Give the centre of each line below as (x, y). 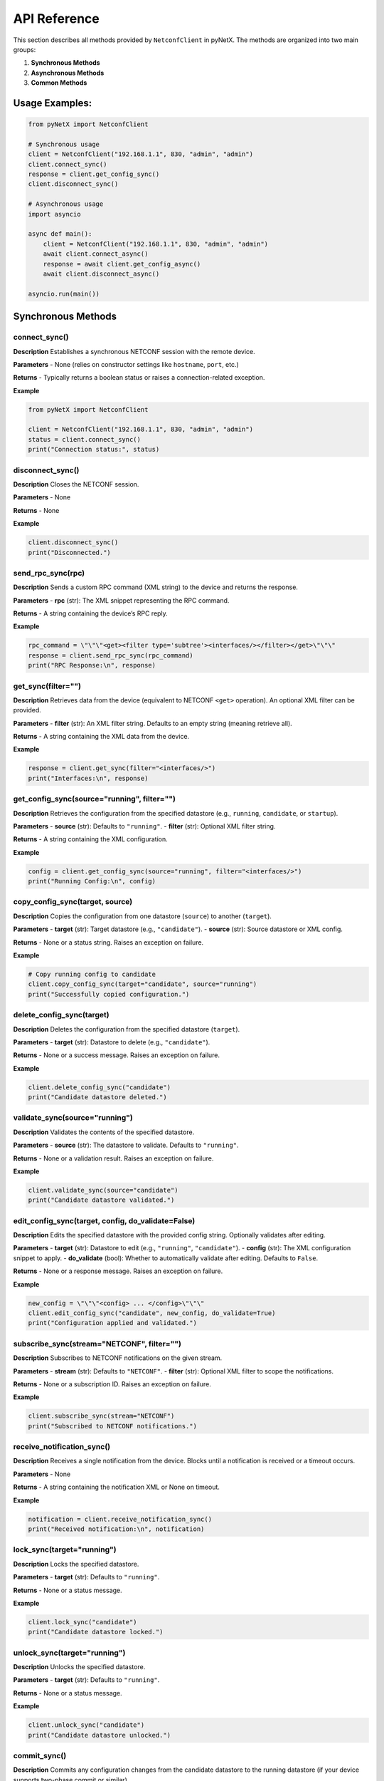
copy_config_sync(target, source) (73, 902)
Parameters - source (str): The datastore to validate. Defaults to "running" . (126, 1145)
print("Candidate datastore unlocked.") (99, 1735)
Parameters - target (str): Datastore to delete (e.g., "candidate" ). (112, 1042)
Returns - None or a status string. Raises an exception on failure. (108, 942)
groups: (25, 49)
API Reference (56, 19)
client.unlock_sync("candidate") (86, 1725)
